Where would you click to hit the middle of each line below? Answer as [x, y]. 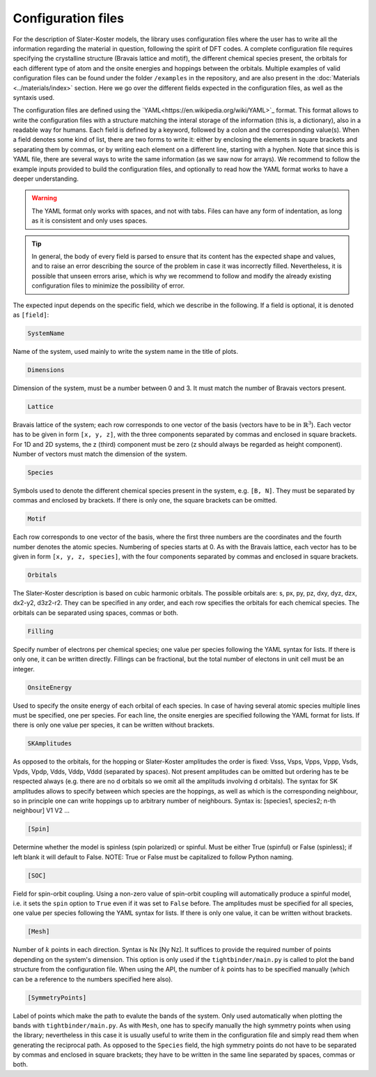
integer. [24, 669]
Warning [44, 198]
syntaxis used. [34, 97]
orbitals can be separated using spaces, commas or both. [96, 612]
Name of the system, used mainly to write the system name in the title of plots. [125, 351]
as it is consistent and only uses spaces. [89, 221]
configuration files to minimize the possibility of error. [108, 285]
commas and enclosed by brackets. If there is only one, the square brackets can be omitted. [145, 500]
